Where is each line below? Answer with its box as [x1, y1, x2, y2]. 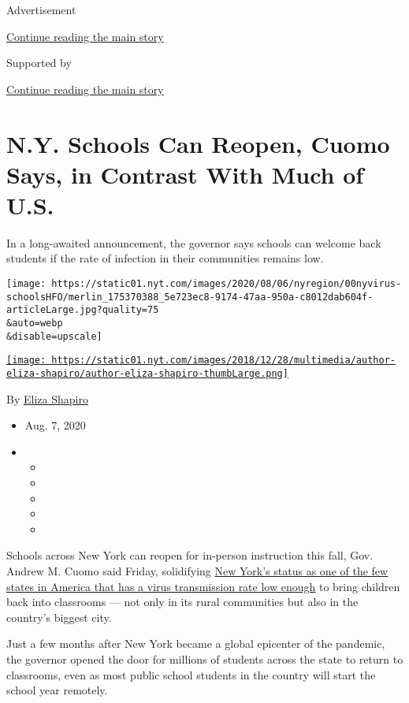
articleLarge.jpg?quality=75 [6, 304, 159, 316]
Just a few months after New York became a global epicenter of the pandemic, [6, 635, 385, 652]
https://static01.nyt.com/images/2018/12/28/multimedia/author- [51, 355, 396, 366]
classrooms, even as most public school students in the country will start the [6, 666, 376, 683]
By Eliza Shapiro [6, 390, 88, 407]
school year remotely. [6, 682, 108, 698]
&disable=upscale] [6, 330, 102, 342]
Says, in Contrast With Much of [6, 158, 364, 190]
